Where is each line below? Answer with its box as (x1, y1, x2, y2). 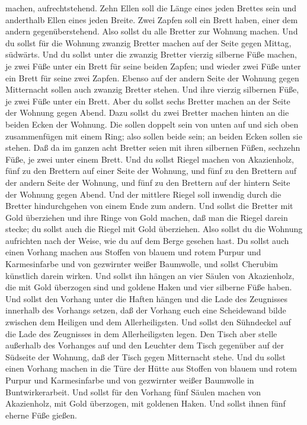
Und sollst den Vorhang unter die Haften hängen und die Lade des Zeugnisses (5, 292, 287, 305)
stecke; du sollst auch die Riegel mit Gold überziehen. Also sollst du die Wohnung (5, 223, 303, 235)
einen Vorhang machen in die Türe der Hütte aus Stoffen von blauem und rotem (5, 362, 297, 375)
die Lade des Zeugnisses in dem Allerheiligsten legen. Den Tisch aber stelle (5, 327, 277, 340)
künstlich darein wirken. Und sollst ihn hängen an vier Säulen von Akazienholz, (5, 269, 295, 281)
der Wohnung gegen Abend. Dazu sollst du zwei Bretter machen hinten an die (5, 106, 289, 119)
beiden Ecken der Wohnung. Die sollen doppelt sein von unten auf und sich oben (5, 118, 299, 130)
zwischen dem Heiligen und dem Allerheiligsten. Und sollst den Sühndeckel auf (5, 316, 291, 328)
